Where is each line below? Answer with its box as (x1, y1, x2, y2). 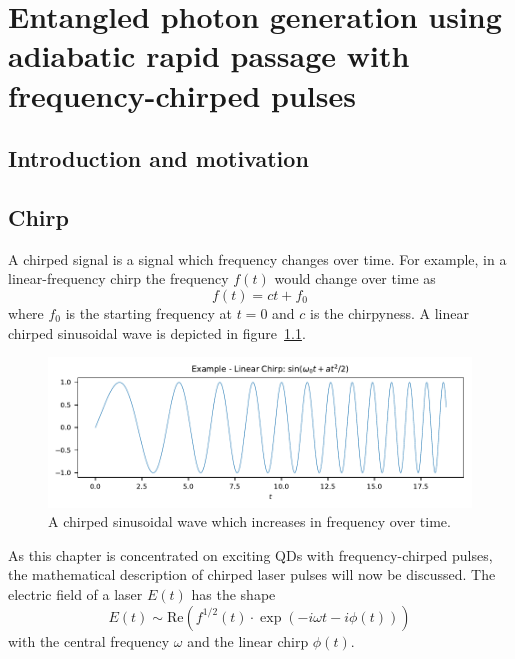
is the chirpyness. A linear (310, 302, 469, 323)
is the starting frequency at (65, 302, 233, 323)
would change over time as (274, 268, 436, 289)
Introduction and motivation (8, 143, 309, 174)
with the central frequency (8, 630, 170, 651)
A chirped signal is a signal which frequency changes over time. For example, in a (8, 248, 507, 269)
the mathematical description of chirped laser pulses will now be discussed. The (8, 564, 496, 585)
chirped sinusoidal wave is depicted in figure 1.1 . (8, 322, 306, 343)
